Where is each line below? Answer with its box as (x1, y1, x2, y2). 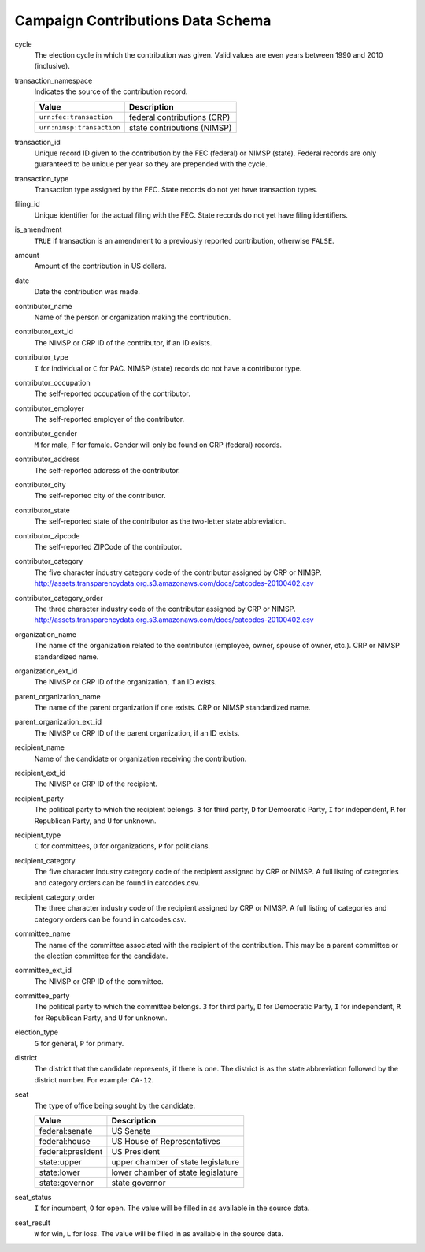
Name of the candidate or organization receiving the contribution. (34, 754, 247, 763)
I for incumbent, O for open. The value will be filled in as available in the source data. (34, 1203, 310, 1213)
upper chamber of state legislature (111, 1156, 240, 1167)
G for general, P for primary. (34, 1038, 124, 1048)
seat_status (14, 1192, 52, 1202)
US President (111, 1146, 161, 1157)
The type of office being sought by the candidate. (34, 1101, 196, 1110)
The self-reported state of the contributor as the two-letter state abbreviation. (34, 516, 286, 526)
